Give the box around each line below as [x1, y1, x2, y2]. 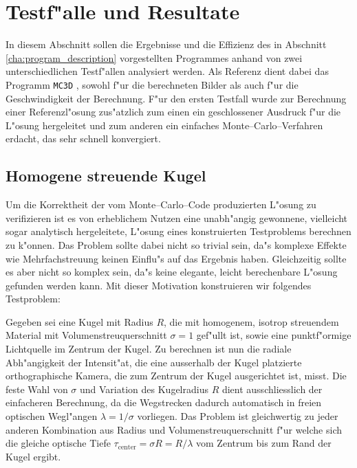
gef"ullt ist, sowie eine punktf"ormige [196, 328, 351, 342]
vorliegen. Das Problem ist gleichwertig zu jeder [137, 409, 338, 423]
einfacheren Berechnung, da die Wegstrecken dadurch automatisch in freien [6, 395, 322, 410]
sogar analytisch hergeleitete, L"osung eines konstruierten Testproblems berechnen [6, 224, 351, 238]
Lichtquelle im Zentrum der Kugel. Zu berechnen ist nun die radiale [6, 342, 292, 356]
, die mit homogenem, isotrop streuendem [164, 314, 339, 328]
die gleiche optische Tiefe [6, 436, 111, 450]
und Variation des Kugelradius [80, 381, 208, 396]
